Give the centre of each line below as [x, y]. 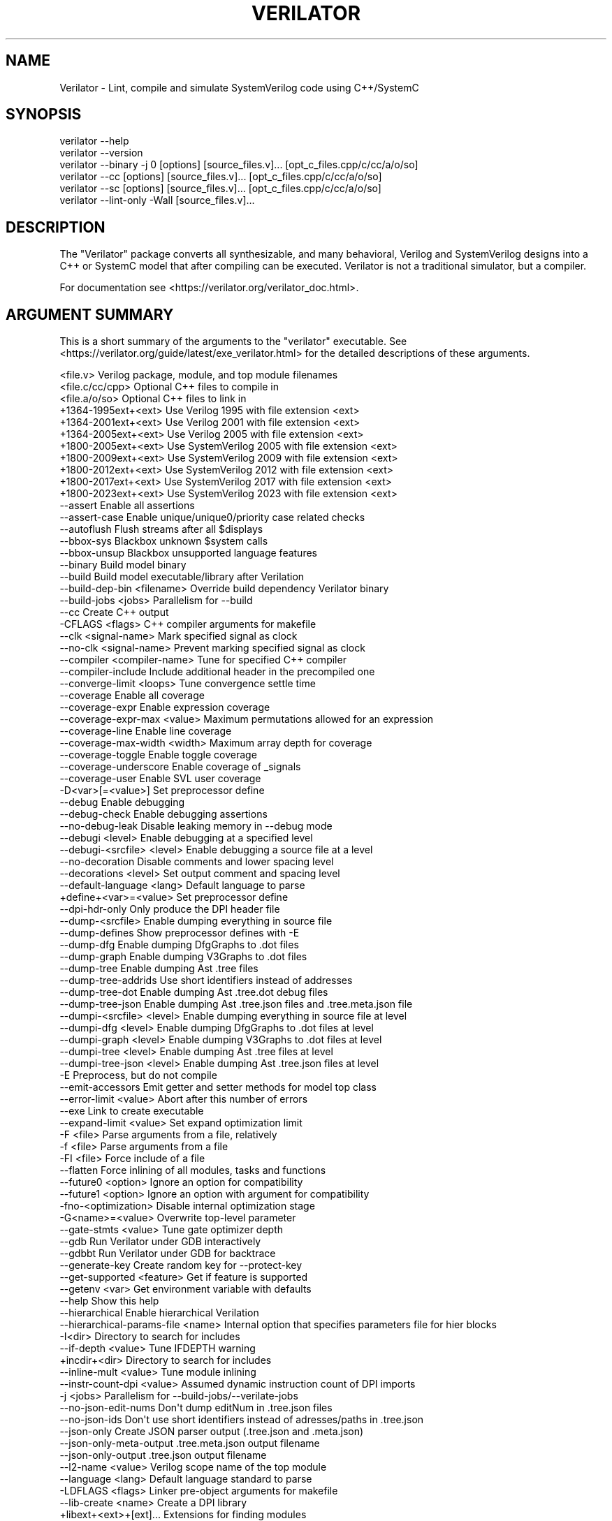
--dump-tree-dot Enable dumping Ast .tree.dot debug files [194, 992]
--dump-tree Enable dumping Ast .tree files [159, 969]
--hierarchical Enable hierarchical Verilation [159, 1313]
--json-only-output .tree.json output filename [163, 1455]
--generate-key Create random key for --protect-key [181, 1265]
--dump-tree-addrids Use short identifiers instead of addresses [206, 980]
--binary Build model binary [123, 565]
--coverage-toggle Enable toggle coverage [158, 755]
